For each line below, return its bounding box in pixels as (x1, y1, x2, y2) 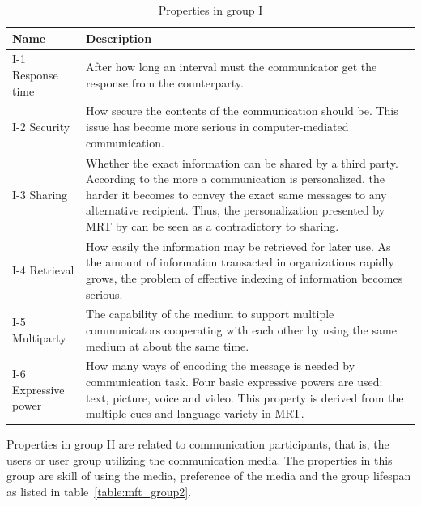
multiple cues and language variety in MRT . (86, 405, 304, 422)
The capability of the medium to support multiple (86, 305, 334, 322)
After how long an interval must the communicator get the (86, 58, 377, 75)
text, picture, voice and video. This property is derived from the (86, 389, 404, 406)
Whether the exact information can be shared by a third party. (86, 154, 398, 171)
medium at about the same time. (86, 337, 249, 354)
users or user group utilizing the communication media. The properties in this (6, 451, 393, 468)
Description (86, 29, 152, 46)
